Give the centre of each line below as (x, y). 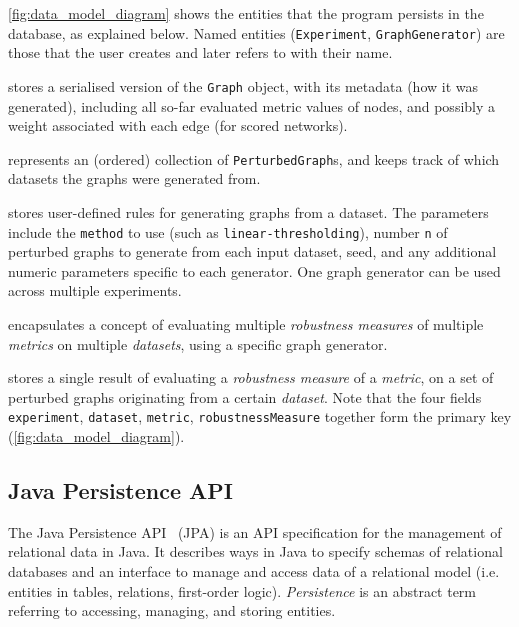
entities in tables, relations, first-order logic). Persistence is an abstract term (242, 590)
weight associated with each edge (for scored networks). (178, 125)
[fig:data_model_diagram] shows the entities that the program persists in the (246, 13)
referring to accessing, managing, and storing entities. (172, 610)
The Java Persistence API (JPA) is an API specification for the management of (255, 531)
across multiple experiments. (95, 290)
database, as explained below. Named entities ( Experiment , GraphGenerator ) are (256, 32)
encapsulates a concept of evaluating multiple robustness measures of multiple (246, 323)
